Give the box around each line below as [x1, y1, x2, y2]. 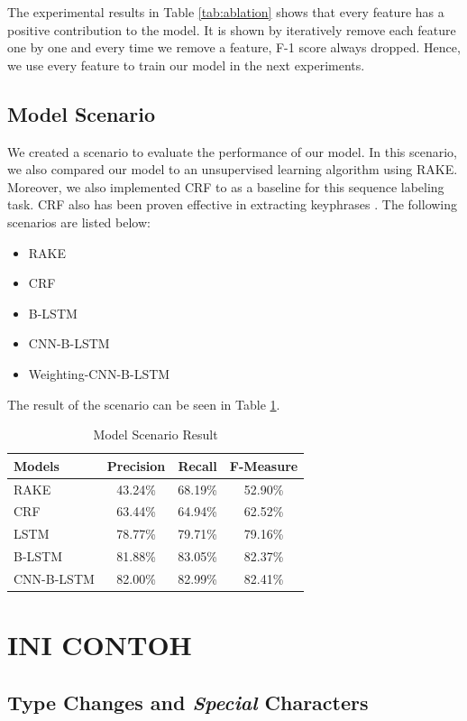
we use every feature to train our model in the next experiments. [7, 55, 365, 74]
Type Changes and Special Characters [7, 688, 369, 716]
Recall [178, 456, 217, 475]
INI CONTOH [7, 626, 192, 663]
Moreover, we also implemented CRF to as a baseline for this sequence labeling [7, 177, 444, 196]
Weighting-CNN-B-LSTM [28, 364, 170, 383]
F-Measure [229, 456, 298, 475]
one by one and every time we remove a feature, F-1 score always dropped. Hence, [7, 38, 461, 57]
